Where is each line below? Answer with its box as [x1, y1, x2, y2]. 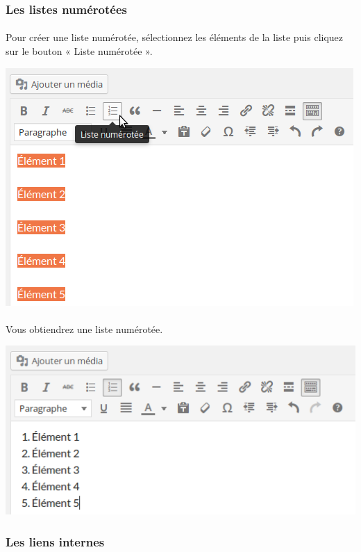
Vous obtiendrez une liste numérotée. [6, 321, 163, 336]
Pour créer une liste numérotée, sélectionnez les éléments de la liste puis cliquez [6, 30, 344, 44]
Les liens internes [6, 533, 105, 550]
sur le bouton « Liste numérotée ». [6, 44, 153, 58]
